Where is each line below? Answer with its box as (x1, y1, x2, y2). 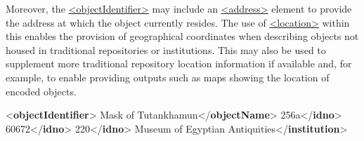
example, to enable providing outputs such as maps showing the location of (6, 69, 330, 84)
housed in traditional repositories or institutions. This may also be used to (6, 42, 326, 57)
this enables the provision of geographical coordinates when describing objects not (6, 29, 359, 43)
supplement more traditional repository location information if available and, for (6, 56, 352, 71)
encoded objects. (6, 83, 77, 98)
